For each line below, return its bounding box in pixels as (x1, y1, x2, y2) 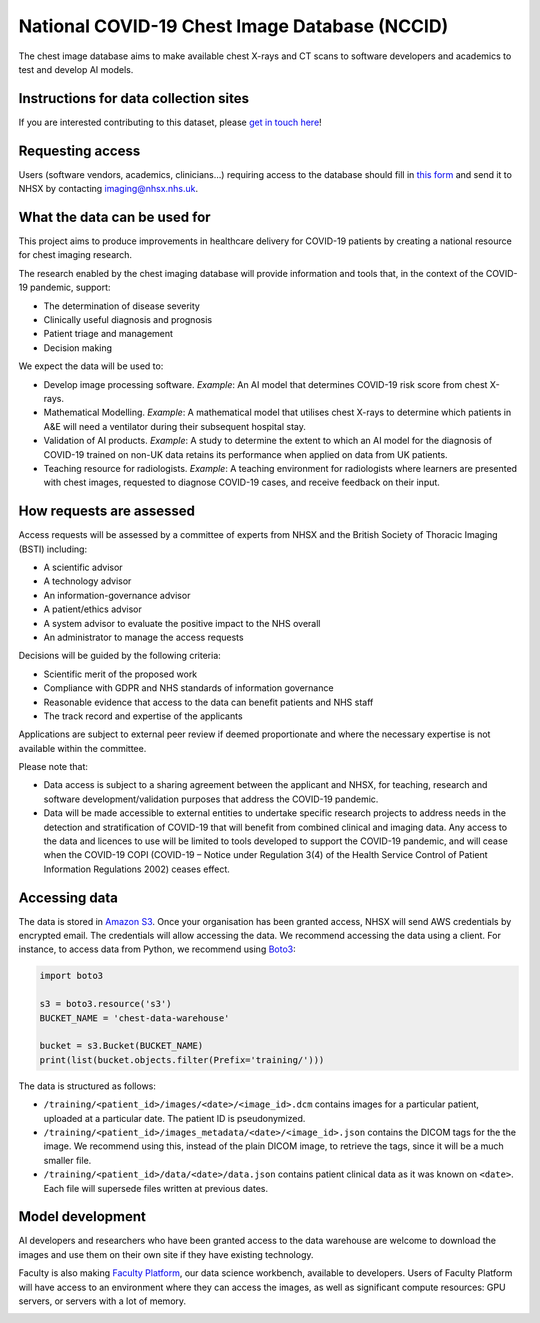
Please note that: (18, 761, 89, 773)
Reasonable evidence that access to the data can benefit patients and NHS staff (43, 696, 374, 708)
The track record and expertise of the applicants (43, 710, 244, 722)
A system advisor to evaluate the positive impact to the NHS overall (43, 617, 321, 629)
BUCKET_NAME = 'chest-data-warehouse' (39, 1012, 230, 1024)
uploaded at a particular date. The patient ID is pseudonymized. (43, 1112, 306, 1124)
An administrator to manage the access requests (43, 631, 244, 643)
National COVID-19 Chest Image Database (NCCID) (18, 15, 449, 37)
